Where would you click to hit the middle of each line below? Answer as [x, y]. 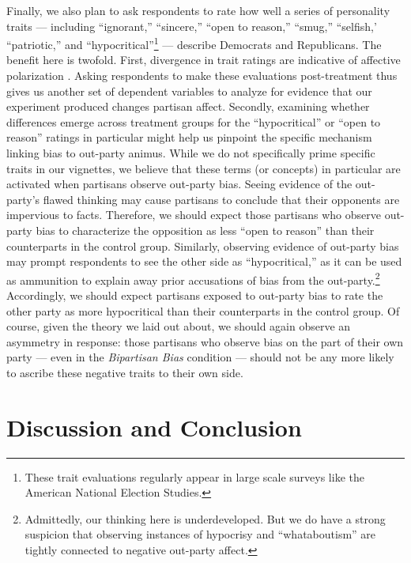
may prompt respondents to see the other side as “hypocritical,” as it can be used [204, 261]
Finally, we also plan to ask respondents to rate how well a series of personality [198, 10]
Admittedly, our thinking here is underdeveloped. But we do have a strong [205, 518]
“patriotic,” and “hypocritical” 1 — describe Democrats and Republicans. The [194, 43]
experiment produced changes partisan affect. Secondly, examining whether [188, 106]
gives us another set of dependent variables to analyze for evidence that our [189, 91]
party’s [23, 199]
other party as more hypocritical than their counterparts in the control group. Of [203, 310]
